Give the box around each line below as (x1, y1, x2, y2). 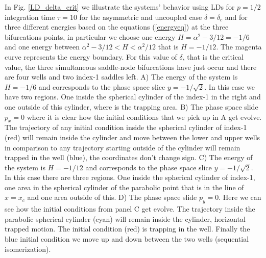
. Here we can (219, 192, 261, 202)
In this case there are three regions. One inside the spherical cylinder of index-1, (5, 172, 255, 183)
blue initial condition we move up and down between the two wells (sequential (5, 234, 249, 244)
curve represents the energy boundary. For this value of (5, 51, 177, 62)
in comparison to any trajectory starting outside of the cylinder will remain (5, 142, 240, 152)
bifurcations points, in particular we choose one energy (5, 31, 176, 42)
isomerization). (5, 243, 51, 254)
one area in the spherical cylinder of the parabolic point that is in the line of (5, 182, 244, 192)
